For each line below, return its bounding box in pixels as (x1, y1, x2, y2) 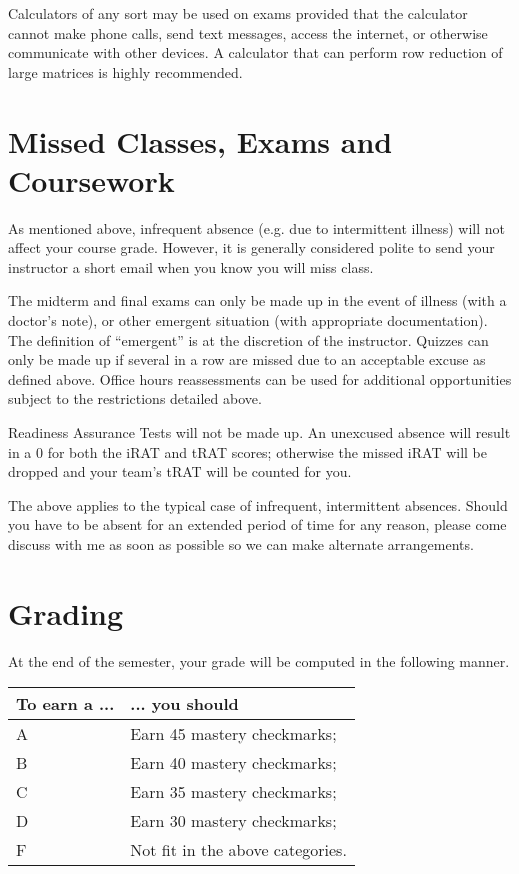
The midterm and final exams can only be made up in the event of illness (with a (8, 290, 507, 311)
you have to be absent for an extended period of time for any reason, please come (8, 514, 507, 535)
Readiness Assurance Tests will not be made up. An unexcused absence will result (8, 422, 511, 443)
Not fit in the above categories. (130, 838, 347, 862)
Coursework (8, 159, 175, 200)
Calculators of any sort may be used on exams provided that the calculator (8, 3, 468, 23)
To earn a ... (16, 692, 115, 716)
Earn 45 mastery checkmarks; (130, 722, 337, 746)
